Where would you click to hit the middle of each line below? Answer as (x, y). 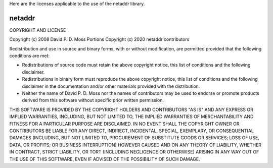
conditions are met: (30, 56)
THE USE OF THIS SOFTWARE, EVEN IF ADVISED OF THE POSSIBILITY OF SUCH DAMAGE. (105, 159)
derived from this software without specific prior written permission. (93, 100)
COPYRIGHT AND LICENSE (38, 30)
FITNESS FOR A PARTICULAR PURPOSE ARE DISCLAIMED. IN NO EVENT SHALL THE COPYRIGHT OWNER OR (124, 124)
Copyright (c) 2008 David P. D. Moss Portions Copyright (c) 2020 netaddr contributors (99, 39)
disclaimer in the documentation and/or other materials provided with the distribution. (111, 86)
